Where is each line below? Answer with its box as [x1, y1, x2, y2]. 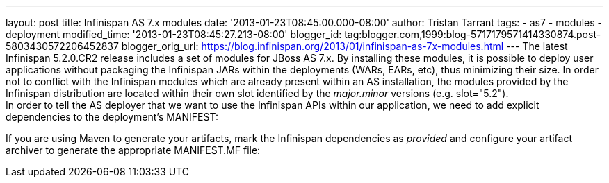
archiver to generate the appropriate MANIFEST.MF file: [6, 144, 261, 156]
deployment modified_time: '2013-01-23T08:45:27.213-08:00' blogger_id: [6, 28, 342, 40]
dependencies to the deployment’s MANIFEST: [6, 111, 218, 123]
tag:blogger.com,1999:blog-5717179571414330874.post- [344, 28, 601, 40]
